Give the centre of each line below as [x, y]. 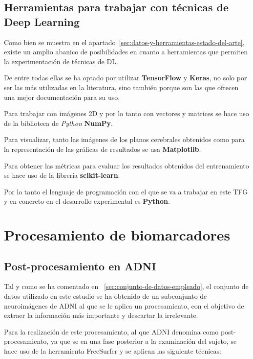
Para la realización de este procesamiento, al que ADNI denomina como [111, 331]
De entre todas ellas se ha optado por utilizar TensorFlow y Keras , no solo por [126, 78]
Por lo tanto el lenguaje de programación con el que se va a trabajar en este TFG [126, 191]
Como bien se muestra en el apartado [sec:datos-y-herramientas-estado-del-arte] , [124, 42]
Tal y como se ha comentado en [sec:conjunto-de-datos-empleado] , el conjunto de [126, 286]
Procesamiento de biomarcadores [117, 235]
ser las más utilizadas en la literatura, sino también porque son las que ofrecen [121, 87]
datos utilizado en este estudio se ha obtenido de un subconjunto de [105, 296]
